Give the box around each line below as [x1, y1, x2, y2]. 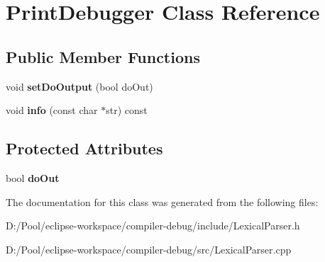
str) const [106, 103, 148, 118]
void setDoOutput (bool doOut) [6, 79, 153, 93]
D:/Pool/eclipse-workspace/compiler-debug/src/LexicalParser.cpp [6, 241, 292, 256]
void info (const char [6, 103, 98, 118]
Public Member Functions [6, 45, 200, 67]
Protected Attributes [6, 137, 163, 159]
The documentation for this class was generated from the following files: [6, 194, 319, 209]
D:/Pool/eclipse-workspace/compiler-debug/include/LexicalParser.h [6, 218, 300, 233]
